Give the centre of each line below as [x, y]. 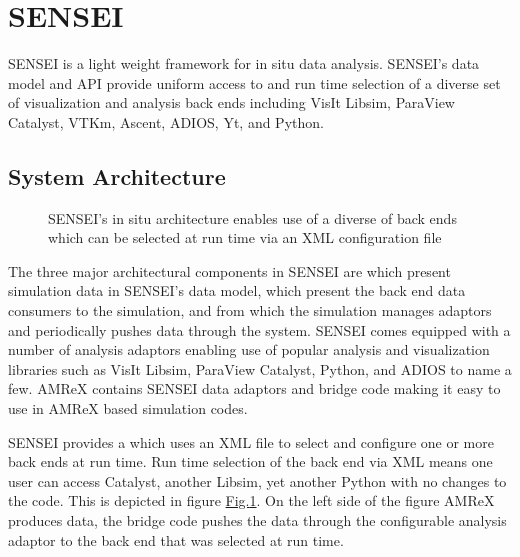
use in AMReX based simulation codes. [128, 408]
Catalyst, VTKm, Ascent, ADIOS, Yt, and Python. [166, 121]
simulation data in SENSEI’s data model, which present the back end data [237, 290]
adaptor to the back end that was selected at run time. [176, 539]
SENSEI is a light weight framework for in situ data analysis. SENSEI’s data [244, 63]
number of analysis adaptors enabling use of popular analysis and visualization [249, 349]
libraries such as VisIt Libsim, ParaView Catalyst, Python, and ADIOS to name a [260, 368]
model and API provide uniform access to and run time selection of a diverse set [254, 82]
